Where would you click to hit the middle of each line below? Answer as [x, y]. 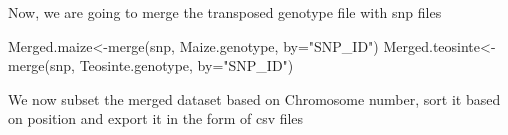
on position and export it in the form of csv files [156, 118]
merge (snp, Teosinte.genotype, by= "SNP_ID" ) [151, 65]
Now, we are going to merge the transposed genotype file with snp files [225, 12]
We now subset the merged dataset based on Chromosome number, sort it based [254, 98]
